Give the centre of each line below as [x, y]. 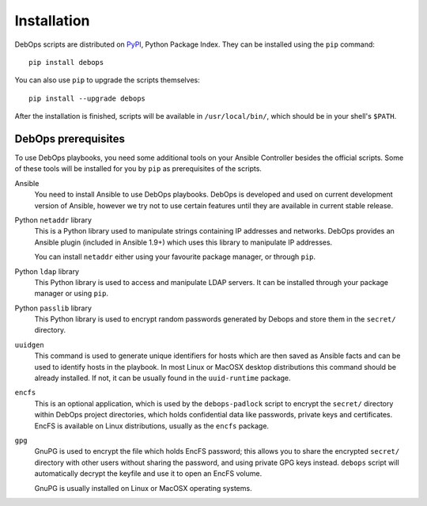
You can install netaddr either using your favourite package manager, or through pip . [175, 257]
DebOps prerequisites [70, 139]
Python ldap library [47, 271]
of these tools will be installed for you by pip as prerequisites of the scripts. [138, 169]
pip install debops [66, 62]
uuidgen [30, 345]
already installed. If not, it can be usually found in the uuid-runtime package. [163, 378]
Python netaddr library [53, 220]
